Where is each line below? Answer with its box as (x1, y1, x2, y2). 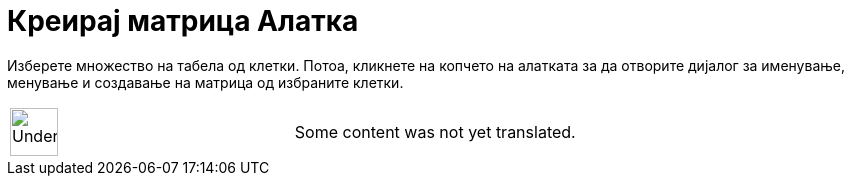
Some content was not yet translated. (294, 121, 576, 142)
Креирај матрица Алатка (7, 4, 359, 38)
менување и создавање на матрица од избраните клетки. (7, 73, 404, 91)
